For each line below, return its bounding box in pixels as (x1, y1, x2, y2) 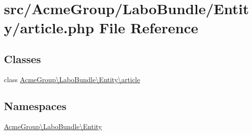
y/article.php (4, 18, 94, 38)
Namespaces (4, 98, 67, 113)
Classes (4, 51, 41, 66)
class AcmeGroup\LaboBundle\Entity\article (4, 74, 140, 84)
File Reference (99, 18, 198, 38)
